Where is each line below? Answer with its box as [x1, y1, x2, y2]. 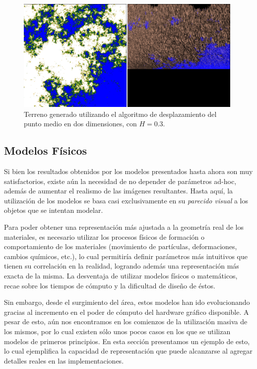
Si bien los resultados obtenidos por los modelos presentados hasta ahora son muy [4, 166, 253, 177]
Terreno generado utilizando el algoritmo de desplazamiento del [24, 108, 217, 119]
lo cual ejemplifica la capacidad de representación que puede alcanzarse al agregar [4, 346, 253, 356]
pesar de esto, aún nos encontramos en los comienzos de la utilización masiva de [4, 316, 248, 327]
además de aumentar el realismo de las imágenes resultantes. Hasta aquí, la [4, 185, 233, 196]
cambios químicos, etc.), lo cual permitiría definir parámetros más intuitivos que [4, 251, 248, 261]
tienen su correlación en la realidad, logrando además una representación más [4, 261, 239, 271]
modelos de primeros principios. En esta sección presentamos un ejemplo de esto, [4, 336, 250, 346]
